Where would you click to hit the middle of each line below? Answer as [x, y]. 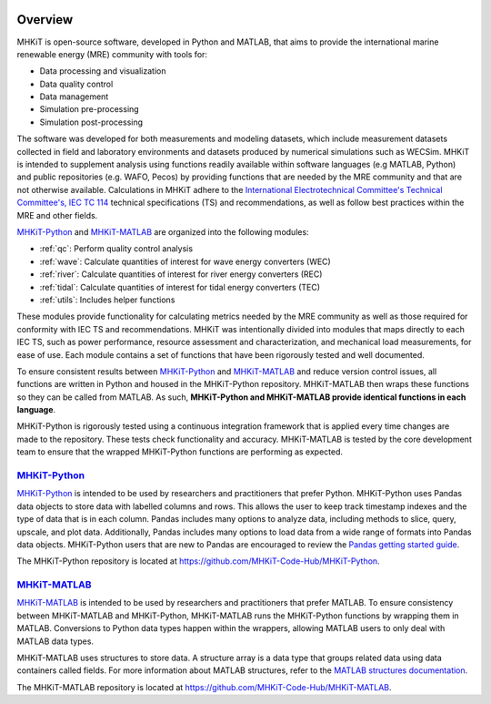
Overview [45, 20]
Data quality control [76, 84]
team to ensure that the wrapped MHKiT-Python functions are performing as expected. [180, 452]
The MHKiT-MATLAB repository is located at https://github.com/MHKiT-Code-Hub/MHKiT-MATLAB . [204, 687]
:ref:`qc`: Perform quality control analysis [116, 249]
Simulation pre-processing [90, 109]
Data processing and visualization [103, 71]
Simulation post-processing [91, 122]
